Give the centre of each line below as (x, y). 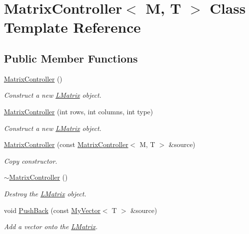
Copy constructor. (31, 160)
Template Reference (73, 27)
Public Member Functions (71, 58)
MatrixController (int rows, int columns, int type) (79, 111)
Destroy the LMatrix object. (45, 193)
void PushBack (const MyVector (52, 210)
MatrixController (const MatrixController (66, 144)
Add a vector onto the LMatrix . (51, 226)
